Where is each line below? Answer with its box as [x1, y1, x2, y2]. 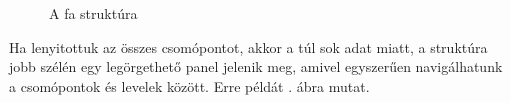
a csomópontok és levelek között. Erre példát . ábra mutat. [9, 75, 370, 96]
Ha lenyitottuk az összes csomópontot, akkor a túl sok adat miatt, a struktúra [9, 36, 488, 57]
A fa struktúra [49, 3, 138, 23]
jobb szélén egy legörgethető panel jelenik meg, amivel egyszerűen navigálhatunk [9, 56, 503, 77]
